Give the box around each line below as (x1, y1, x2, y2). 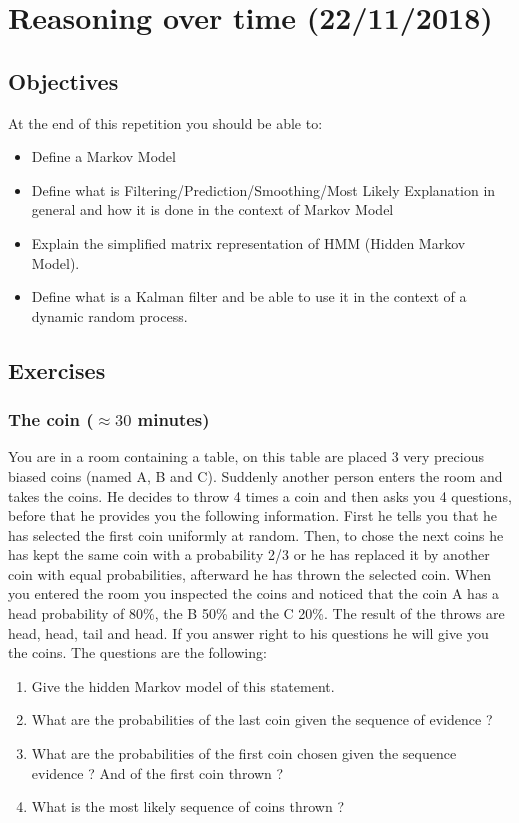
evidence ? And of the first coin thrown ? (31, 762, 284, 783)
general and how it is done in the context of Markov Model (31, 199, 394, 220)
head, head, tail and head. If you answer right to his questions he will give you (8, 622, 489, 643)
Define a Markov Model (31, 146, 176, 167)
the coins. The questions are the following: (8, 642, 267, 663)
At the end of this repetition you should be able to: (8, 112, 323, 133)
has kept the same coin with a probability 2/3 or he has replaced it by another (8, 544, 490, 565)
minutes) (137, 407, 210, 432)
